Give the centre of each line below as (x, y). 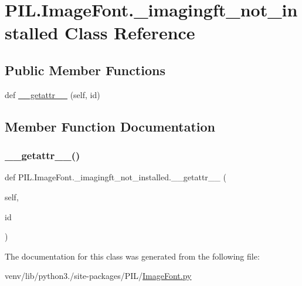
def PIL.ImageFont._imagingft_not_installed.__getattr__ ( (116, 177)
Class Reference (130, 33)
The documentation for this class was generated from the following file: (132, 256)
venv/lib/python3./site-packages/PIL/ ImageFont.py (98, 276)
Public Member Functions (85, 70)
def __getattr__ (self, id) (52, 94)
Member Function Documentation (110, 126)
